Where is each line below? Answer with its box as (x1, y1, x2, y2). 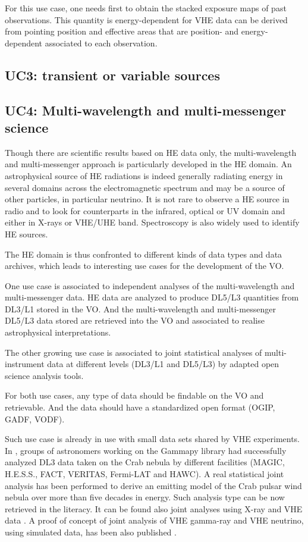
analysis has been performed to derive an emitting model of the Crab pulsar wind (5, 479, 302, 491)
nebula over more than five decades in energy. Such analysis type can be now (5, 491, 285, 503)
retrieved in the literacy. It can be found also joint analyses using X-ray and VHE (5, 502, 303, 515)
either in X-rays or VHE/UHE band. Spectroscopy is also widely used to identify (5, 216, 300, 228)
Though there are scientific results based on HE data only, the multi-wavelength (5, 146, 297, 158)
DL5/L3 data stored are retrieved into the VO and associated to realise (5, 314, 265, 327)
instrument (5, 358, 45, 370)
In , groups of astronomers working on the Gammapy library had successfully (5, 444, 287, 456)
